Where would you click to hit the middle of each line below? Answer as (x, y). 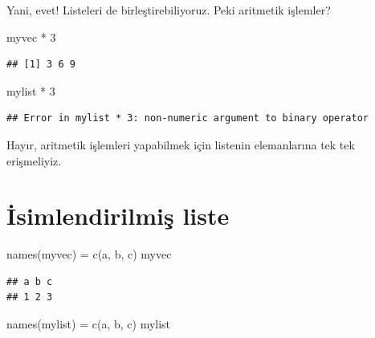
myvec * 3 (31, 37)
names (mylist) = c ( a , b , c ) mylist (89, 324)
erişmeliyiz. (34, 160)
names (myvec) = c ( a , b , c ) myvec (89, 254)
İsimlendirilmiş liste (118, 216)
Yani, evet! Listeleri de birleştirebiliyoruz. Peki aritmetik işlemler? (169, 10)
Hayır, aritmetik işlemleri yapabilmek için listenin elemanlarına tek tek (181, 144)
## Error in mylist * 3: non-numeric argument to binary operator (188, 118)
